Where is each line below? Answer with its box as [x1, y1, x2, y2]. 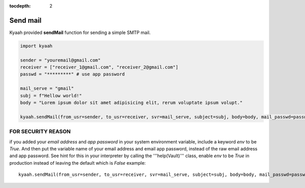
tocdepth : [9, 3, 31, 9]
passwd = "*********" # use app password [20, 71, 125, 77]
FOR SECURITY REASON [9, 128, 71, 135]
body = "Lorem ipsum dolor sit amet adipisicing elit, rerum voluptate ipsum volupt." [20, 100, 243, 106]
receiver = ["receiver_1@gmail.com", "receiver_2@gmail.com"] [20, 64, 178, 70]
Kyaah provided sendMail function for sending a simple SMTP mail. [9, 29, 151, 35]
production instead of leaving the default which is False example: [9, 160, 146, 166]
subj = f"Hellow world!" [20, 93, 82, 98]
